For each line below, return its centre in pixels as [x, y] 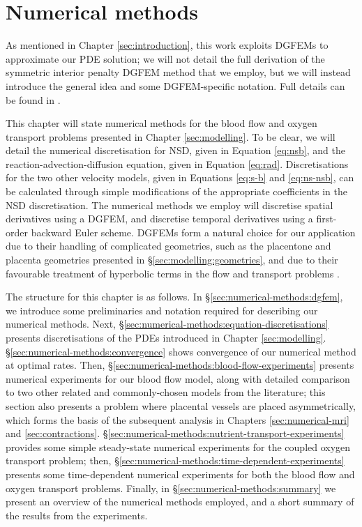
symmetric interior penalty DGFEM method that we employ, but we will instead [178, 72]
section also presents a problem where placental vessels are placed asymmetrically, [181, 405]
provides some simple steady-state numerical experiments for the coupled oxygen [178, 446]
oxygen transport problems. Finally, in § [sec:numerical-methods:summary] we [171, 488]
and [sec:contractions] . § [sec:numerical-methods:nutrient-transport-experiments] [175, 433]
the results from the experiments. [77, 515]
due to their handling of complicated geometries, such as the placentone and [168, 246]
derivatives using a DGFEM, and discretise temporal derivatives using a [159, 219]
